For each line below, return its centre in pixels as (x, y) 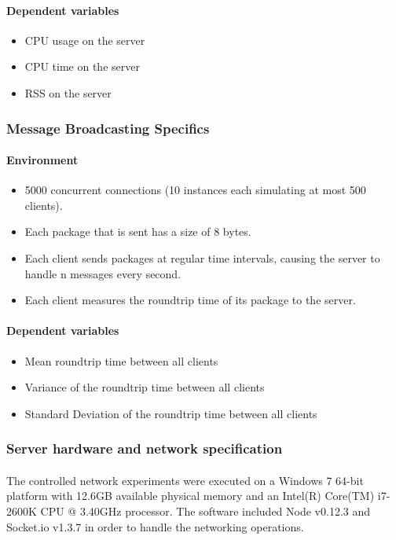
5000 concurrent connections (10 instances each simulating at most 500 (195, 190)
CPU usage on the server (85, 40)
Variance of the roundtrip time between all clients (145, 387)
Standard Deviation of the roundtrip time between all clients (171, 413)
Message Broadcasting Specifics (108, 128)
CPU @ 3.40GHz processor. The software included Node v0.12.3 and (205, 511)
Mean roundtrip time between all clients (121, 360)
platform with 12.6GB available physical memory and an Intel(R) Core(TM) (191, 496)
